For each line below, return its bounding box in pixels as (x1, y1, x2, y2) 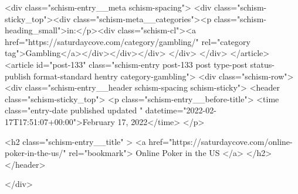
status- (250, 58, 275, 70)
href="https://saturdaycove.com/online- (148, 135, 293, 147)
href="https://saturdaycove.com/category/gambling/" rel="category (5, 35, 250, 47)
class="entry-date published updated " (5, 104, 143, 116)
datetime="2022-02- (145, 104, 216, 116)
